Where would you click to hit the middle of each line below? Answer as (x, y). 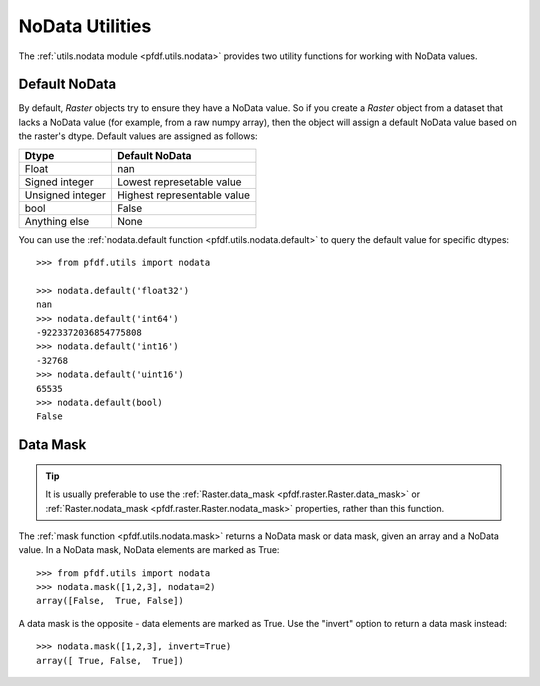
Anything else (57, 221)
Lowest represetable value (179, 182)
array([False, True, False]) (110, 601)
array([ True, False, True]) (110, 660)
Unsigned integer (65, 195)
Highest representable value (183, 195)
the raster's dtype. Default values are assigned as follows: (138, 136)
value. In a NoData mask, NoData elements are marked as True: (149, 550)
